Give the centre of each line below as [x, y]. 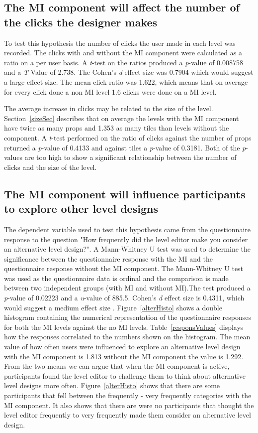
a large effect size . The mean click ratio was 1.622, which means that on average [126, 81]
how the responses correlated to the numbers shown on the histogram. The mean [127, 337]
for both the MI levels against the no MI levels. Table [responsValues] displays [124, 327]
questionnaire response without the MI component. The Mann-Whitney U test [124, 268]
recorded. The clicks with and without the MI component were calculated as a [123, 53]
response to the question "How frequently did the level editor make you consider [126, 239]
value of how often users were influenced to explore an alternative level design [122, 347]
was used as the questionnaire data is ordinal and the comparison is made [116, 278]
